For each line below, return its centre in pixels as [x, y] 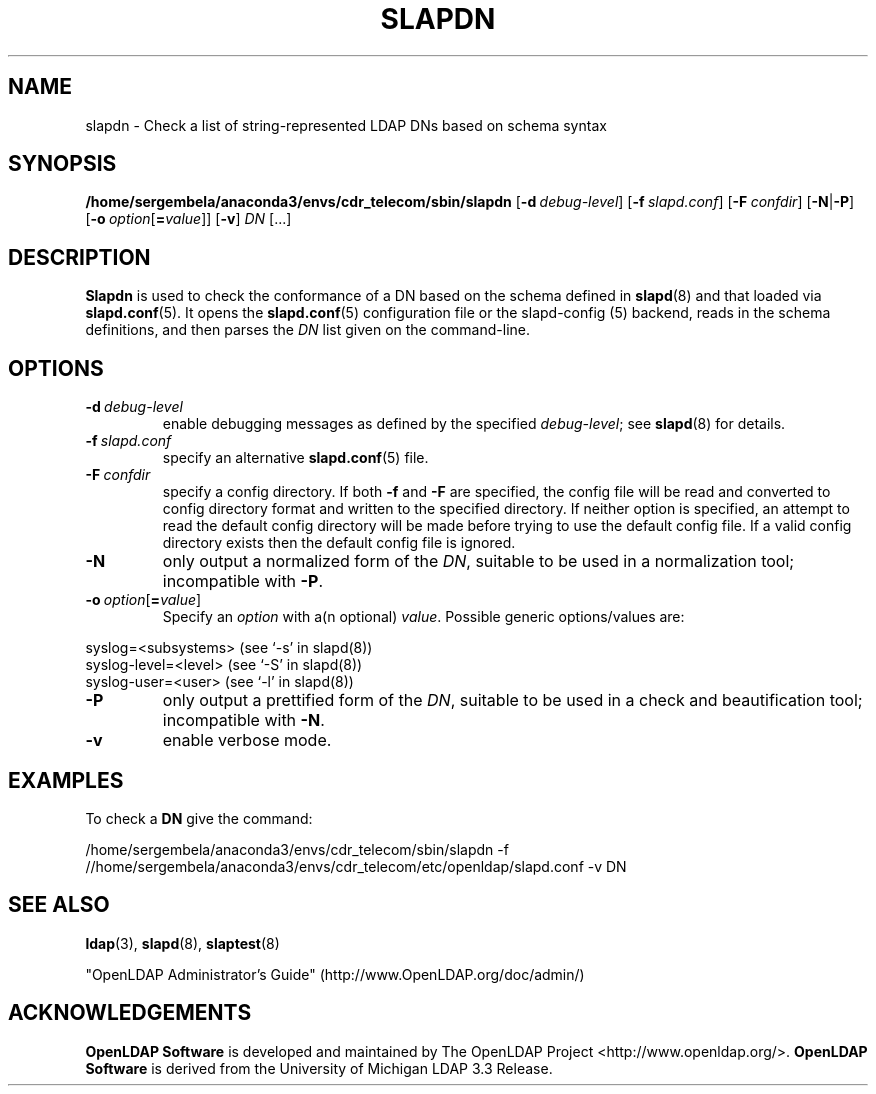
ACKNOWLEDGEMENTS [130, 1013]
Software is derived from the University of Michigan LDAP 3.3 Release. [319, 1068]
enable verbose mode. [247, 740]
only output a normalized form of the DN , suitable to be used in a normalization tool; [478, 561]
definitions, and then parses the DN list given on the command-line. [308, 330]
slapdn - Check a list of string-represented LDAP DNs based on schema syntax [346, 125]
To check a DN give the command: [199, 818]
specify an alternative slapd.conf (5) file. [295, 458]
